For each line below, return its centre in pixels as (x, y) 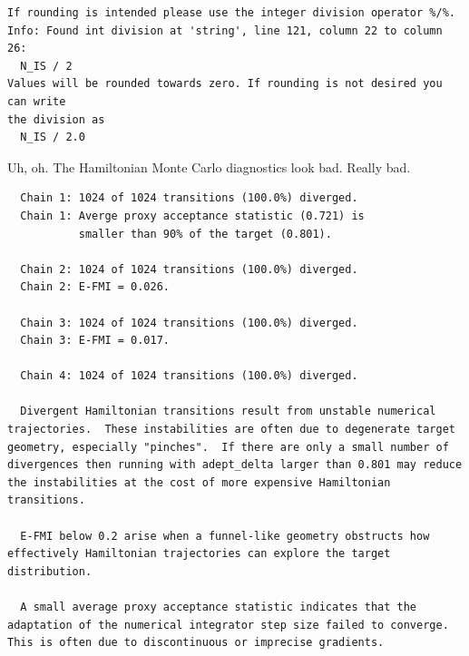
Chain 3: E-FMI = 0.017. (95, 341)
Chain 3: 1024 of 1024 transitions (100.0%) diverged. (189, 323)
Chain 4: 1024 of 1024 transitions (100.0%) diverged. (189, 376)
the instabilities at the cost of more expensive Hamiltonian (199, 482)
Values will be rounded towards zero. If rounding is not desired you (225, 84)
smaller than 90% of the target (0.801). (205, 234)
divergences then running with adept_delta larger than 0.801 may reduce (235, 465)
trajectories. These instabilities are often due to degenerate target (231, 430)
